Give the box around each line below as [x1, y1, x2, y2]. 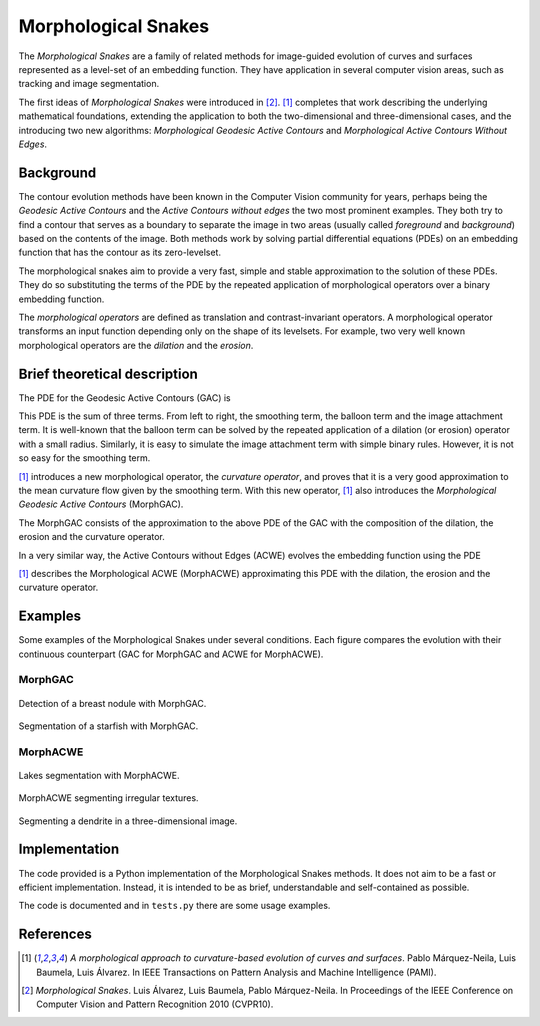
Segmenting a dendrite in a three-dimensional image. [18, 815, 238, 827]
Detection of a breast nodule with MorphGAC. [18, 697, 207, 709]
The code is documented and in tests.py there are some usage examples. [18, 900, 331, 912]
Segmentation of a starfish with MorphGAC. [18, 720, 199, 732]
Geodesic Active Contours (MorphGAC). [18, 498, 184, 510]
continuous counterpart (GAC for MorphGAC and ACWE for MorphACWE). [18, 648, 324, 660]
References [18, 926, 92, 943]
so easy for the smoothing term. [18, 452, 151, 464]
